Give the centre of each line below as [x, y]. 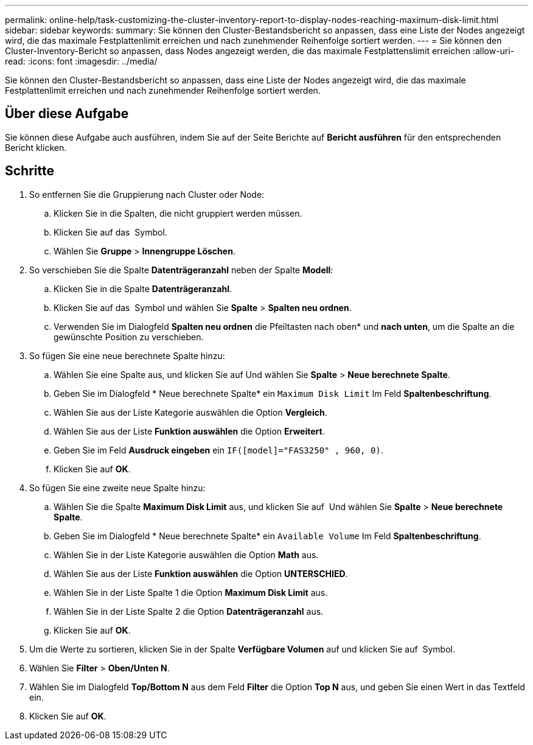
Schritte [30, 171]
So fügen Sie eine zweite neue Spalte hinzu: [117, 488]
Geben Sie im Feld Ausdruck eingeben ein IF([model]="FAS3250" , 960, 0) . [218, 450]
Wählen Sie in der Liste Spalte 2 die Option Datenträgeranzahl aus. [189, 611]
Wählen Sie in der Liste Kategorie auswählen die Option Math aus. [186, 554]
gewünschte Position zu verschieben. [129, 337]
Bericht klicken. [36, 147]
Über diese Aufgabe [67, 114]
